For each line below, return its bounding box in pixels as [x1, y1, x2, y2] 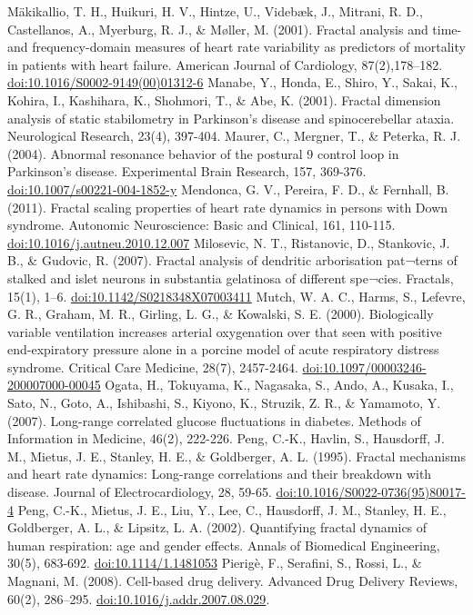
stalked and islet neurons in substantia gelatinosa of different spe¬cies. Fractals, [7, 268, 454, 287]
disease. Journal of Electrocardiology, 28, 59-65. [7, 482, 272, 501]
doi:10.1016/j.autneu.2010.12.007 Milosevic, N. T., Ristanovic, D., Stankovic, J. [7, 233, 450, 252]
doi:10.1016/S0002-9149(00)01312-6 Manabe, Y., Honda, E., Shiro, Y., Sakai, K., [7, 73, 458, 92]
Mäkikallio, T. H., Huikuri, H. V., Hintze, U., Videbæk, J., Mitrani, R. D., [7, 2, 423, 20]
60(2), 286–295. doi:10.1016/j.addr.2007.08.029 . [7, 589, 270, 608]
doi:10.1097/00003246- [302, 357, 427, 376]
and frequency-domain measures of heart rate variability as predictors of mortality [7, 37, 466, 56]
